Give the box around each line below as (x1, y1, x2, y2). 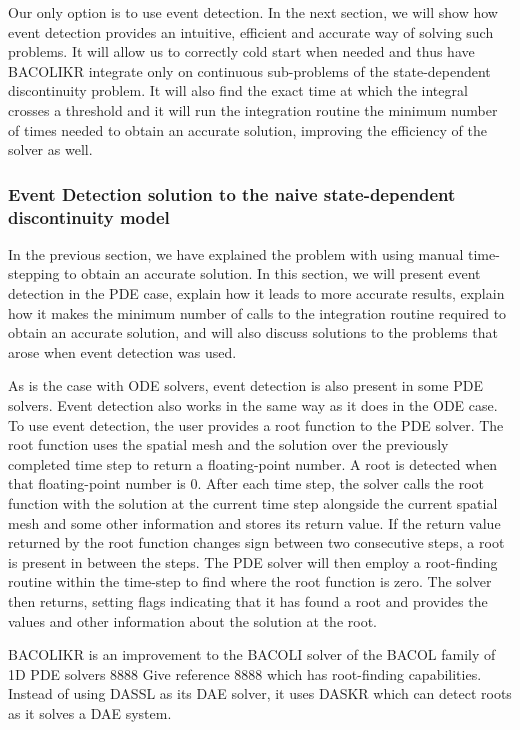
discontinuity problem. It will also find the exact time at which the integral (8, 80, 468, 101)
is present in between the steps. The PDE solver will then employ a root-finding (8, 551, 498, 572)
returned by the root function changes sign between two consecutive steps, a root (8, 532, 505, 553)
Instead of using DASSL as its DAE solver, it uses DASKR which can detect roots (8, 683, 512, 704)
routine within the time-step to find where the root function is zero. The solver (8, 571, 492, 592)
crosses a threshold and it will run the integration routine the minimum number (8, 99, 498, 120)
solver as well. (8, 139, 93, 160)
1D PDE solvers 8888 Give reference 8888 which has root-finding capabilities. (8, 663, 482, 684)
